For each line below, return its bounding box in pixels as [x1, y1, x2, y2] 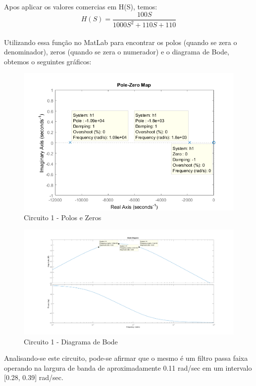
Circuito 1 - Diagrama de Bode [24, 336, 118, 346]
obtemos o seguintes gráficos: [4, 56, 92, 66]
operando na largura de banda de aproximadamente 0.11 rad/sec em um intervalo [4, 362, 252, 373]
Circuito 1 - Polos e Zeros [24, 212, 102, 222]
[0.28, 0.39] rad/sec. [4, 372, 63, 383]
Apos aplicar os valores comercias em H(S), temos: [4, 1, 157, 11]
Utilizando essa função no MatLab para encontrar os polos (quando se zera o [4, 37, 237, 47]
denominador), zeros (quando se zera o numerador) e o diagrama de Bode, [4, 47, 229, 57]
